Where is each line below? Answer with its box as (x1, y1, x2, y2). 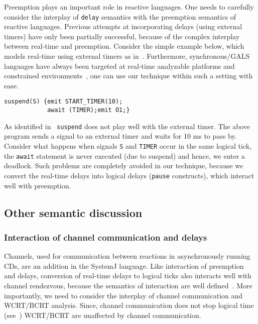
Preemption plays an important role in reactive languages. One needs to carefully (4, 2, 254, 12)
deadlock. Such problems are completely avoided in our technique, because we (4, 160, 243, 171)
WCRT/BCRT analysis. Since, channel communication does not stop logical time (4, 300, 254, 310)
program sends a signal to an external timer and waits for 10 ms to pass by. (4, 131, 237, 141)
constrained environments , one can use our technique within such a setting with (4, 70, 253, 81)
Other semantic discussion (4, 204, 143, 220)
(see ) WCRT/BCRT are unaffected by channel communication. (4, 309, 201, 320)
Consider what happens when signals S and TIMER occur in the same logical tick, (4, 140, 251, 151)
